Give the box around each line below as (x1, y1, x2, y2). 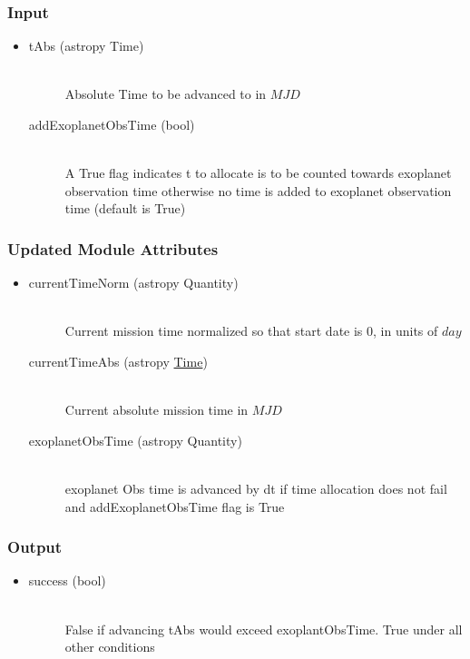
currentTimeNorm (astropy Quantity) (28, 273, 239, 292)
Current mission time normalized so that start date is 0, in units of (64, 321, 438, 340)
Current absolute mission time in (64, 400, 249, 419)
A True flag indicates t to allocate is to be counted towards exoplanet (64, 163, 452, 182)
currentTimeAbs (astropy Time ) (28, 351, 208, 370)
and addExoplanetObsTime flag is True (64, 497, 285, 516)
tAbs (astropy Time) (28, 36, 144, 55)
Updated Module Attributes (7, 237, 219, 260)
